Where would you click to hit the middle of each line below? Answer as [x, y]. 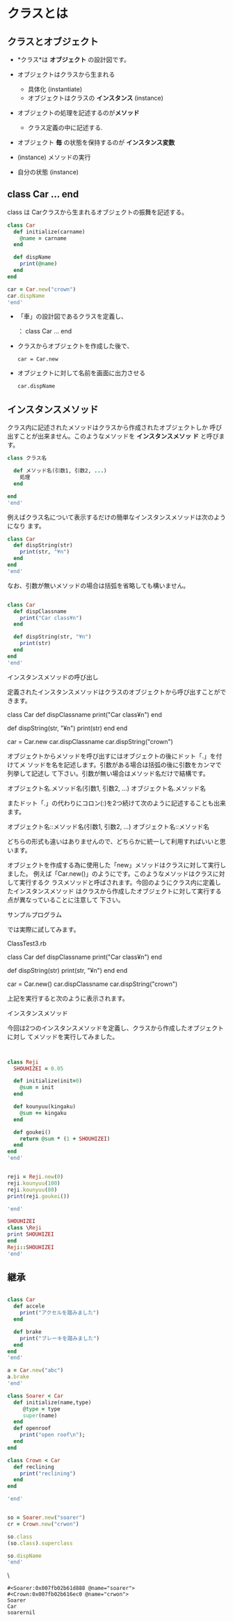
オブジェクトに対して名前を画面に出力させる [81, 373]
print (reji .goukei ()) [39, 1196]
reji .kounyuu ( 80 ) [32, 1190]
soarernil [22, 1613]
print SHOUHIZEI [31, 1234]
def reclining [34, 1467]
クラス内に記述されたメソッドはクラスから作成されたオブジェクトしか [108, 427]
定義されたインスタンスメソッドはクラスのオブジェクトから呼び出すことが [114, 692]
